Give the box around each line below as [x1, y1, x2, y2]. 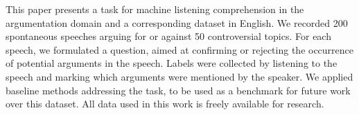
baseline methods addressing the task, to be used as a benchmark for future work [6, 83, 351, 97]
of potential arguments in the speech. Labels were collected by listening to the [6, 56, 338, 70]
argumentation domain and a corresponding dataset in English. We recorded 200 [6, 15, 348, 30]
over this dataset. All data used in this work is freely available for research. [6, 96, 324, 111]
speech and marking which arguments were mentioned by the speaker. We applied [6, 69, 353, 83]
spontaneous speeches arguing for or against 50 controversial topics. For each [6, 29, 331, 43]
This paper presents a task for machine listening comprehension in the [6, 2, 304, 16]
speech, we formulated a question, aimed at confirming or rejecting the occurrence [6, 42, 354, 56]
